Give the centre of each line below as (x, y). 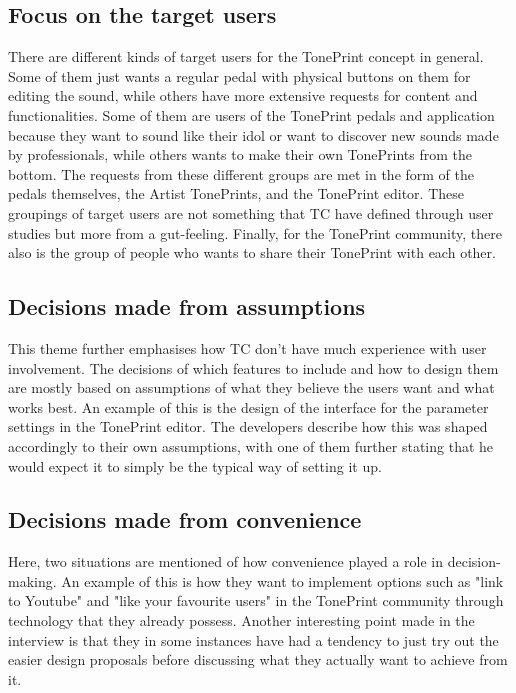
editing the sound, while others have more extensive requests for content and (243, 95)
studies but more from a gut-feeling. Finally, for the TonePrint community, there (255, 232)
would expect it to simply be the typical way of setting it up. (195, 465)
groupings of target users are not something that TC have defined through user (251, 212)
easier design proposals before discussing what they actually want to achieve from (258, 659)
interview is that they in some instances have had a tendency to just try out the (253, 639)
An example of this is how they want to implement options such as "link (282, 580)
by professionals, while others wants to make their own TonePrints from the (240, 154)
